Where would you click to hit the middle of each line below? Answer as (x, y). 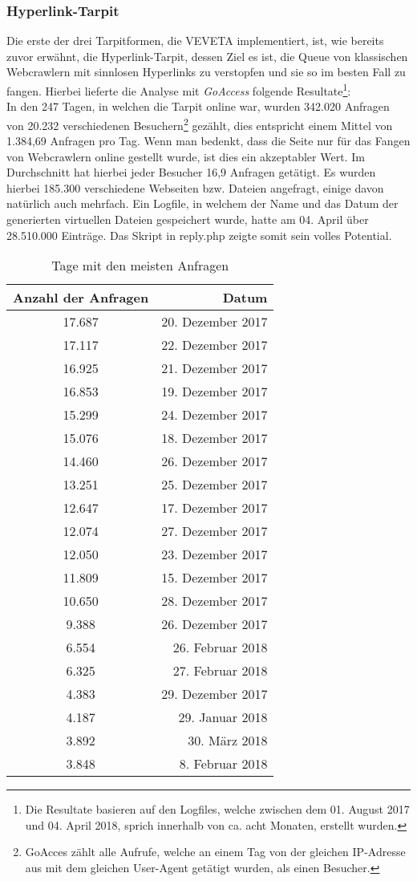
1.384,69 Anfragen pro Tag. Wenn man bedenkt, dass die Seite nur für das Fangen (208, 141)
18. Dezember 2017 (215, 438)
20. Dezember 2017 (215, 322)
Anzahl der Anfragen (81, 298)
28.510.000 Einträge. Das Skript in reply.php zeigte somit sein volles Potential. (199, 235)
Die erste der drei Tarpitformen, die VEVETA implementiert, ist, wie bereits (195, 41)
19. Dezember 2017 (215, 392)
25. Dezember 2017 (215, 485)
